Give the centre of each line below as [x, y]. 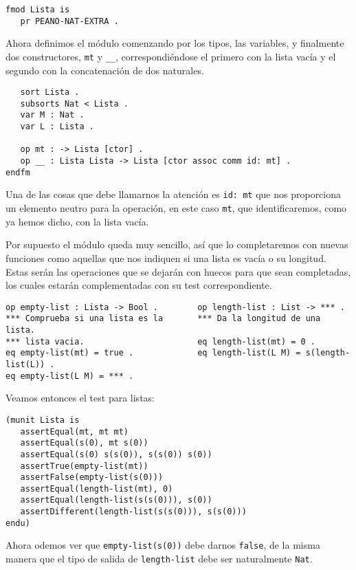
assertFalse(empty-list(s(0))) [92, 478]
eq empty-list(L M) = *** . [70, 376]
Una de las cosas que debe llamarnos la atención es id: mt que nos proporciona [174, 194]
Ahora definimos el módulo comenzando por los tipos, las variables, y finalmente [175, 43]
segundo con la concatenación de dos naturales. [105, 70]
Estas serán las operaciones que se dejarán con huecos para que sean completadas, [178, 271]
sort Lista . [50, 92]
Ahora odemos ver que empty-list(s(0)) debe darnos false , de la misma [163, 545]
